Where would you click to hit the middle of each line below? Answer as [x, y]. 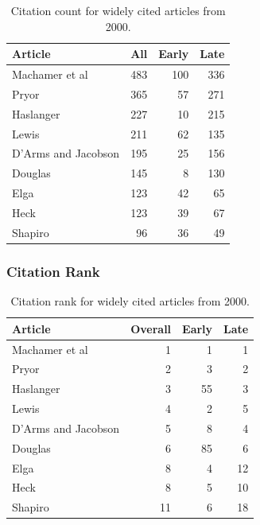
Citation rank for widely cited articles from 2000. [130, 301]
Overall [151, 328]
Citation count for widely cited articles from [118, 10]
